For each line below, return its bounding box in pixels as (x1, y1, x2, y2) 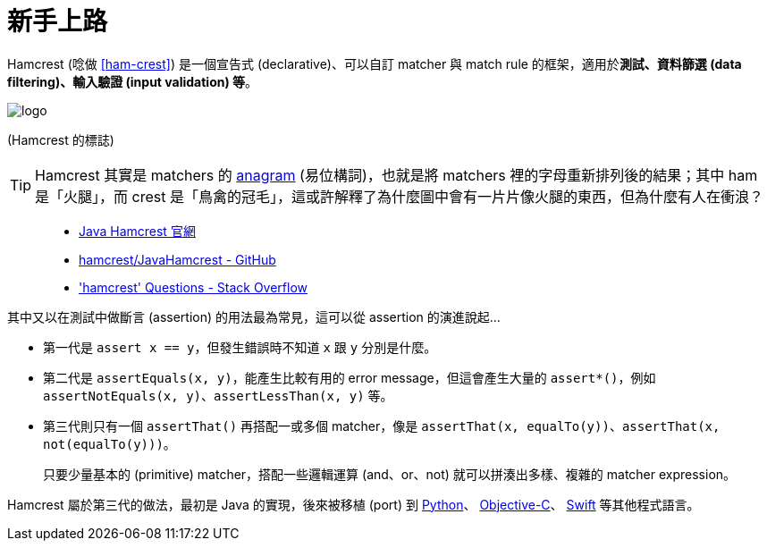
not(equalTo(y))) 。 (43, 435, 176, 451)
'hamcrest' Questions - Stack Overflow (79, 279, 308, 295)
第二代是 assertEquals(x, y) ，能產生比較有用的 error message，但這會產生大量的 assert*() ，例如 (43, 369, 656, 385)
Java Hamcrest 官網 (79, 223, 196, 239)
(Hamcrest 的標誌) (7, 131, 114, 148)
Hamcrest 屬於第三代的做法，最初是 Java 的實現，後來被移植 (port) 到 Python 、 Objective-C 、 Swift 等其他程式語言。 (7, 496, 700, 512)
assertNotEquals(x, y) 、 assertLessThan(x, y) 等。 (43, 387, 393, 403)
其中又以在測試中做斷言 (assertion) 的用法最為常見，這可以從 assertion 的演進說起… (7, 308, 501, 325)
